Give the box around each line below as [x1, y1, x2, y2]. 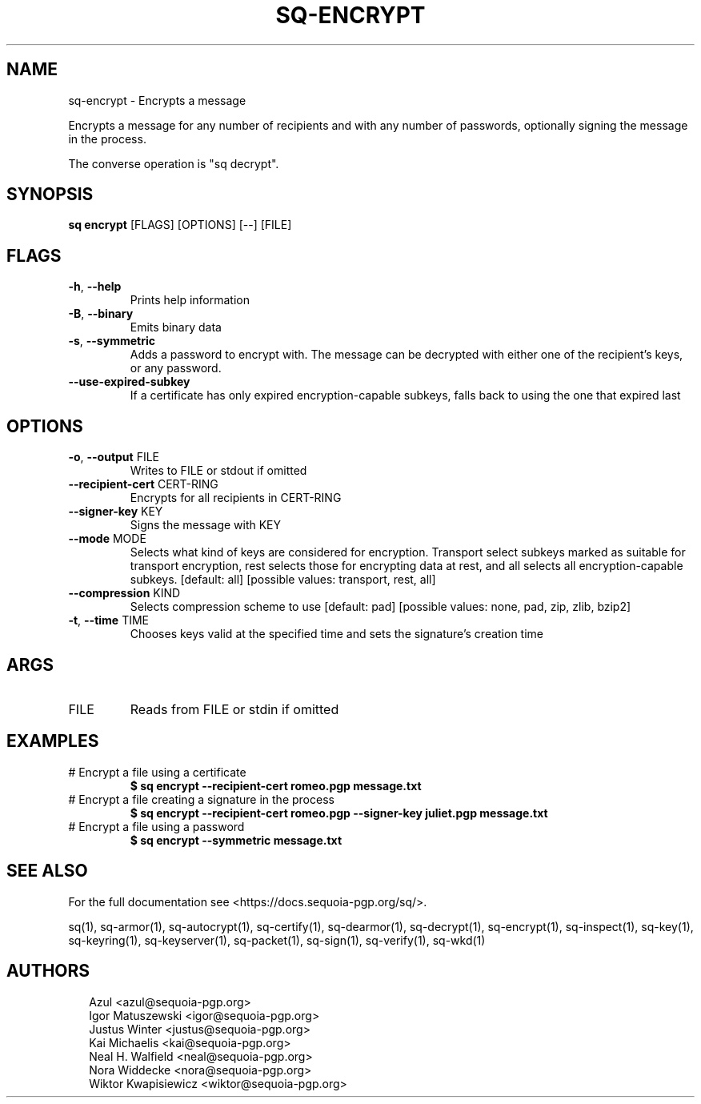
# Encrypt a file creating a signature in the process [68, 792, 334, 806]
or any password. [130, 361, 222, 375]
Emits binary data [130, 320, 222, 335]
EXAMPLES [6, 731, 99, 752]
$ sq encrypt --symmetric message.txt [130, 833, 342, 847]
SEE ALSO [6, 861, 88, 881]
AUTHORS [6, 961, 90, 982]
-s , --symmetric [68, 334, 155, 348]
